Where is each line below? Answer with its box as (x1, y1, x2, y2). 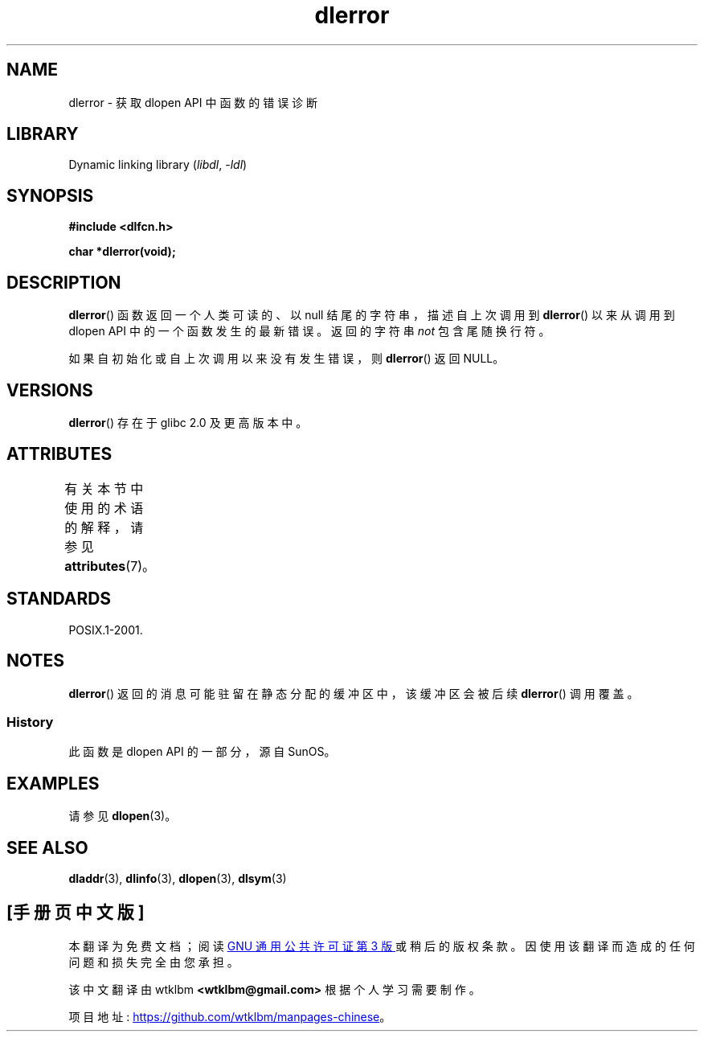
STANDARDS (6, 589, 112, 609)
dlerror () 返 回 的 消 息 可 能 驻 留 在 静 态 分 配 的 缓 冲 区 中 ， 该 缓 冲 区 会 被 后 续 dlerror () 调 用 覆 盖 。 (68, 686, 639, 700)
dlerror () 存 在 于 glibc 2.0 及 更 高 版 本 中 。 (68, 415, 308, 429)
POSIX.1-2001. (68, 622, 143, 637)
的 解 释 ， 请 (64, 519, 144, 535)
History (6, 713, 54, 730)
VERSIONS (6, 380, 93, 400)
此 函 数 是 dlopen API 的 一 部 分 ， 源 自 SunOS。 (68, 745, 336, 759)
